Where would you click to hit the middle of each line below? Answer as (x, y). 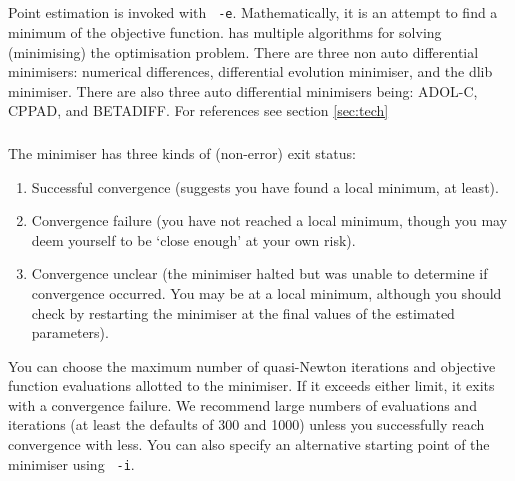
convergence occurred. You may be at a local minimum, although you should (266, 292)
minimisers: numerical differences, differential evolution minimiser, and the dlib (250, 71)
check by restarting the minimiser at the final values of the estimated (243, 312)
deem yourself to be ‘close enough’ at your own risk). (193, 239)
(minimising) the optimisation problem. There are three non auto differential (243, 51)
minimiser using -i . (71, 463)
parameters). (70, 332)
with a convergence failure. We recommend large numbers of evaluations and (242, 404)
